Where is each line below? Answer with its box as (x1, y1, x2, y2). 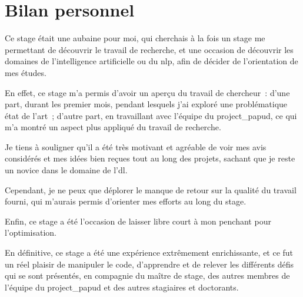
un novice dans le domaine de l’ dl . (5, 164, 128, 176)
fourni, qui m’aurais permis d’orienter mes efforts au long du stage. (5, 195, 247, 207)
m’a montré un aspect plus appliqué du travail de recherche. (5, 121, 221, 133)
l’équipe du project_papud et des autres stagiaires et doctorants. (5, 280, 239, 293)
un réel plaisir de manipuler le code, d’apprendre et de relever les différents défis (5, 258, 294, 270)
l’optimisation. (5, 226, 56, 239)
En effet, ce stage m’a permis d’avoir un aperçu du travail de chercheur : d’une (5, 86, 290, 98)
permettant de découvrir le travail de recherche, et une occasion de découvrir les (5, 43, 294, 55)
